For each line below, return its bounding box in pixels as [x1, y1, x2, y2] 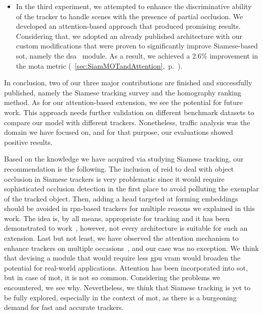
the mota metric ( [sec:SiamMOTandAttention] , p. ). [16, 60, 183, 71]
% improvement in [201, 50, 258, 61]
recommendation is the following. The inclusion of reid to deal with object [4, 163, 234, 174]
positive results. [4, 136, 53, 147]
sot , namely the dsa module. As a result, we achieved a [16, 50, 190, 61]
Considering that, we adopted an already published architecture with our [16, 30, 243, 41]
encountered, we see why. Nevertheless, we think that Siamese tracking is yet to [4, 282, 251, 293]
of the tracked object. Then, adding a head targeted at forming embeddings [4, 193, 238, 203]
